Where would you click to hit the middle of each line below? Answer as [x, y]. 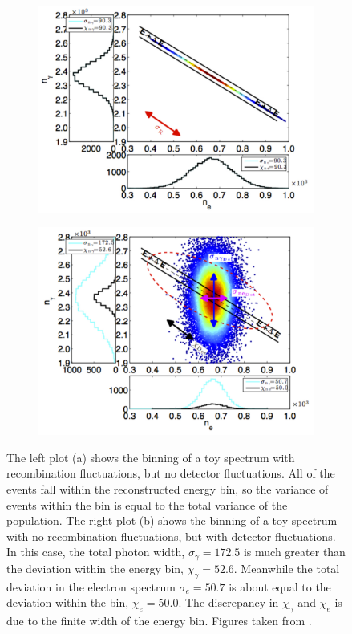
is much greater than [294, 552]
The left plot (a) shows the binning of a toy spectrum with [151, 457]
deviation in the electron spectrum [91, 586]
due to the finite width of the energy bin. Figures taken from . [159, 621]
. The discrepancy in [229, 602]
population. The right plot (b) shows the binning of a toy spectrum [172, 520]
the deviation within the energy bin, [95, 568]
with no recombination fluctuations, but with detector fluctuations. [171, 536]
